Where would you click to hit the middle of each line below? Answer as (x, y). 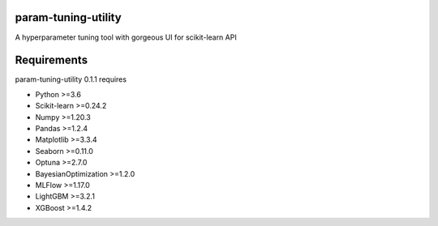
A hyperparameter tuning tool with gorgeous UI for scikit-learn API (126, 37)
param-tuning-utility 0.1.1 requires (71, 79)
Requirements (52, 60)
